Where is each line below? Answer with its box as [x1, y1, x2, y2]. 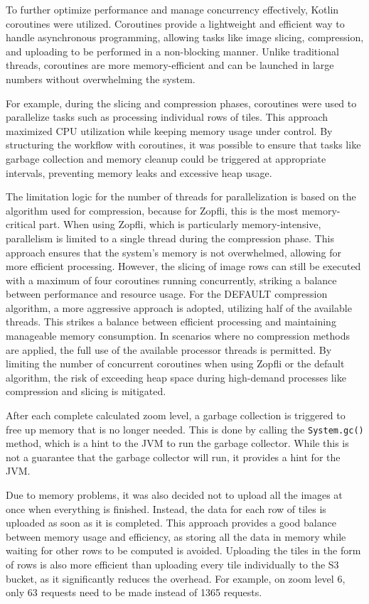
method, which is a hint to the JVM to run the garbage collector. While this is [6, 436, 349, 451]
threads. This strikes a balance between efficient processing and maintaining [6, 314, 336, 329]
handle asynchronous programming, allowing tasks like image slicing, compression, [6, 30, 364, 45]
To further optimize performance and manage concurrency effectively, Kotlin [6, 2, 339, 16]
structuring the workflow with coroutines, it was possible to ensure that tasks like [6, 137, 361, 152]
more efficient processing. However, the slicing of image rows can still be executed [6, 259, 361, 274]
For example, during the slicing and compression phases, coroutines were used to [6, 95, 357, 110]
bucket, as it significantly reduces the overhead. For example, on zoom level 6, [6, 571, 346, 586]
